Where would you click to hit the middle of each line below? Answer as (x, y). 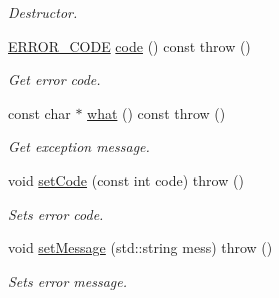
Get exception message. (79, 146)
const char (39, 112)
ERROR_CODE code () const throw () (129, 45)
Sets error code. (56, 213)
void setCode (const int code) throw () (126, 179)
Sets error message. (67, 280)
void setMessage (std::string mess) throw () (140, 247)
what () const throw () (156, 112)
